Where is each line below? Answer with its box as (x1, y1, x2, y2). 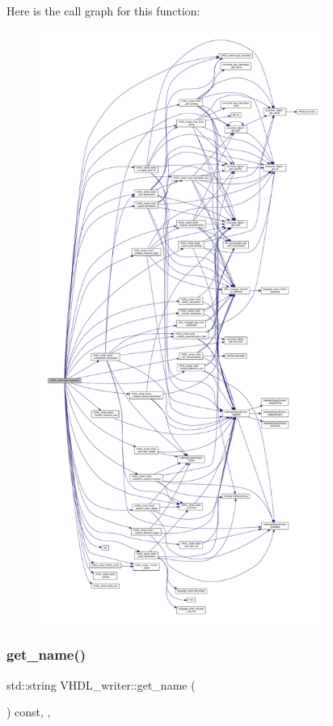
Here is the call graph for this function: (6, 2, 200, 19)
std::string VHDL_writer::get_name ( (6, 676, 196, 693)
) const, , (6, 703, 51, 720)
